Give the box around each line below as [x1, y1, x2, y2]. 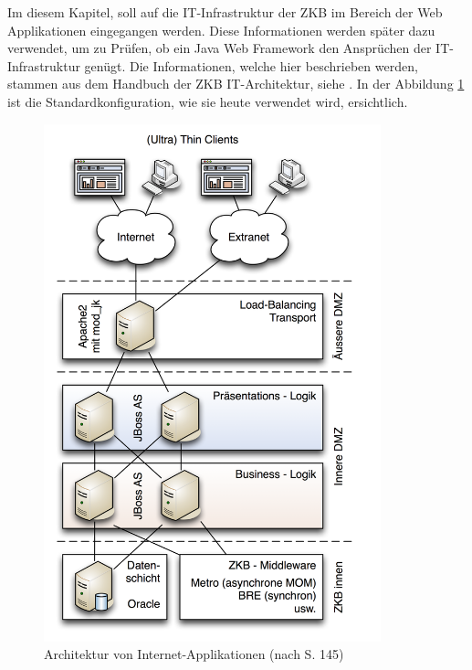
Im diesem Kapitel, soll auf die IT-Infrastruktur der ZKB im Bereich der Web [7, 3, 443, 21]
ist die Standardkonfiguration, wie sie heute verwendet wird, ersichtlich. [7, 91, 408, 111]
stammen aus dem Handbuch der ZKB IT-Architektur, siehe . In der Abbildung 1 [7, 74, 465, 93]
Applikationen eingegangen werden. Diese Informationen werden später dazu [7, 20, 435, 39]
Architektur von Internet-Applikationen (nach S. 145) [44, 644, 344, 664]
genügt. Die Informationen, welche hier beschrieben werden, [84, 56, 418, 75]
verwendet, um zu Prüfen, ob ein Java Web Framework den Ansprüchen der [7, 38, 432, 58]
